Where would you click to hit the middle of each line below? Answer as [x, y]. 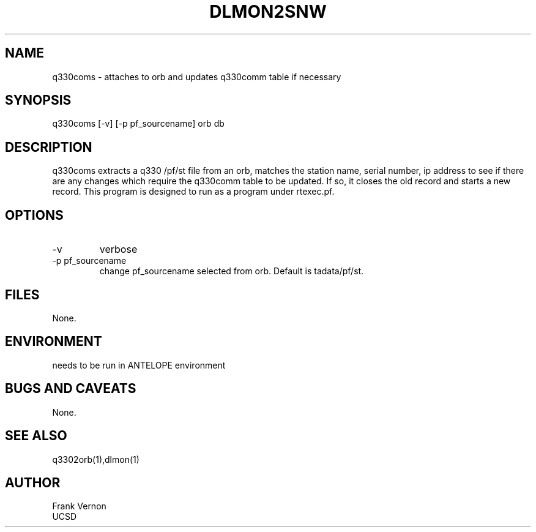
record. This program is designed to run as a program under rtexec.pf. [193, 192]
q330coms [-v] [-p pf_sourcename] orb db [138, 124]
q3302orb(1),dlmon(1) [96, 459]
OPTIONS [34, 215]
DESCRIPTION [49, 147]
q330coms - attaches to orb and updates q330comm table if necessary [197, 77]
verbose [118, 249]
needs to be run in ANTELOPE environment [139, 365]
